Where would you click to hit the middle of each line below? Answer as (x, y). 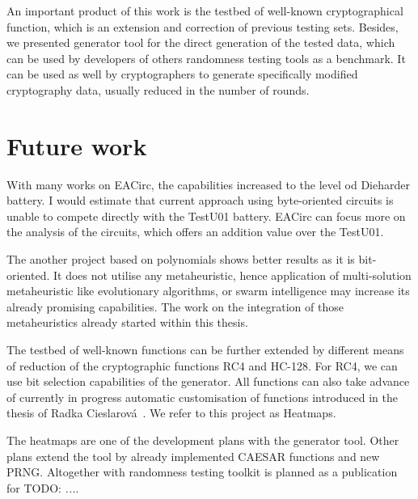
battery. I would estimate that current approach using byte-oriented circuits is (200, 200)
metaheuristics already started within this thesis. (127, 322)
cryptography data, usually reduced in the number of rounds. (158, 89)
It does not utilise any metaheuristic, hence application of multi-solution (232, 275)
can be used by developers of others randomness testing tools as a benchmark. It (206, 58)
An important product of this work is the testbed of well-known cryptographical (205, 11)
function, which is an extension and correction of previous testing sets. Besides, (203, 26)
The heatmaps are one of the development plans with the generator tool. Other (203, 440)
